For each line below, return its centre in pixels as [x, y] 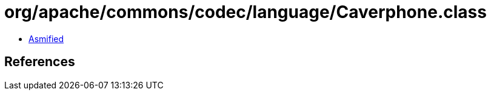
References [40, 62]
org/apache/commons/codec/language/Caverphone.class [245, 12]
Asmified [46, 38]
